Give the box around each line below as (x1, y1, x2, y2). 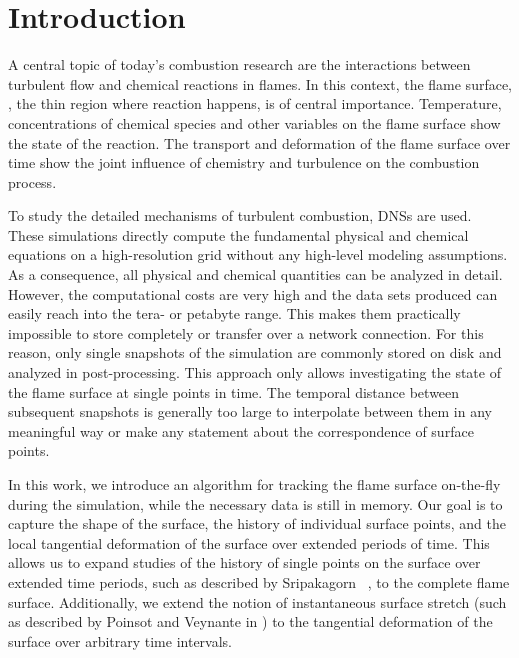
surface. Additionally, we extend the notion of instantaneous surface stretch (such (8, 591, 507, 612)
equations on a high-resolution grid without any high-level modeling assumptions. (8, 244, 508, 265)
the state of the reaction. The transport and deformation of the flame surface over (8, 132, 511, 153)
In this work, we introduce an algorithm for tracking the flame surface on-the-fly (8, 474, 501, 494)
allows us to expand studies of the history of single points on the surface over (8, 552, 481, 573)
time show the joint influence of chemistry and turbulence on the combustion (8, 152, 480, 173)
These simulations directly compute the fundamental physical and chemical (8, 224, 469, 245)
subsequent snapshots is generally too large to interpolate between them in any (8, 401, 492, 422)
